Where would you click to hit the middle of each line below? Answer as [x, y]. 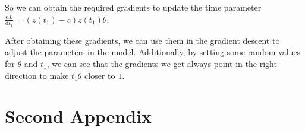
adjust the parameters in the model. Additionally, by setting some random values [153, 52]
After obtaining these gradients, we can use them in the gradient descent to [142, 40]
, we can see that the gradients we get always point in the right [162, 64]
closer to [100, 75]
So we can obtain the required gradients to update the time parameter [133, 7]
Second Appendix [78, 116]
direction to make [37, 75]
